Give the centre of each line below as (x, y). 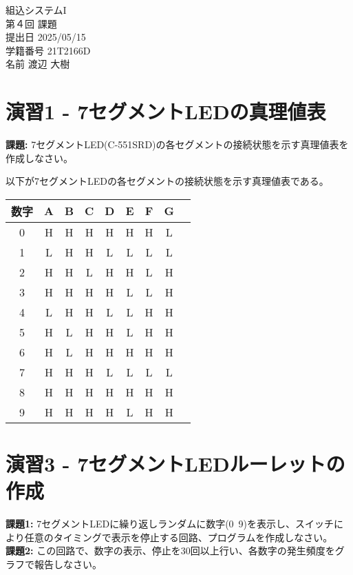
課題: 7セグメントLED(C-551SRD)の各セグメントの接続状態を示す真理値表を (177, 144)
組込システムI (36, 10)
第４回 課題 (31, 23)
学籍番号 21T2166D (48, 50)
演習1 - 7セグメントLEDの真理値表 (166, 111)
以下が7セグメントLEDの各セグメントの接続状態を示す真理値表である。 (167, 181)
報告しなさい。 (68, 564)
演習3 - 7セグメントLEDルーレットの (175, 464)
